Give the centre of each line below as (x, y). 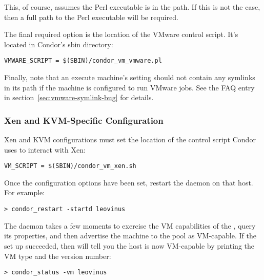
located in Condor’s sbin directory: (59, 44)
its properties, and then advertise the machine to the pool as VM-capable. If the (130, 236)
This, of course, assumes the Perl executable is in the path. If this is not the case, (132, 7)
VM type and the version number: (58, 256)
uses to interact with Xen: (45, 149)
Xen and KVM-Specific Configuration (84, 120)
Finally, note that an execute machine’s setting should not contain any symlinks (130, 77)
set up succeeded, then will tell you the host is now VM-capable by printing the (129, 245)
